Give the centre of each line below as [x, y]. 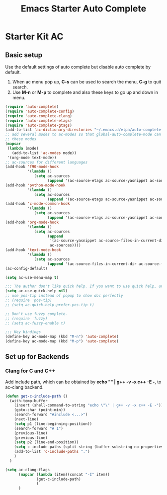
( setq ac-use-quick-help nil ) [37, 291]
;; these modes [21, 139]
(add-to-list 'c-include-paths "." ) [52, 452]
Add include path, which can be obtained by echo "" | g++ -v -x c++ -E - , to [83, 382]
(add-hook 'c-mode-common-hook [38, 204]
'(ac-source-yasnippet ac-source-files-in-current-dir [107, 241]
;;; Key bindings [23, 332]
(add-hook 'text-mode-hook [33, 250]
